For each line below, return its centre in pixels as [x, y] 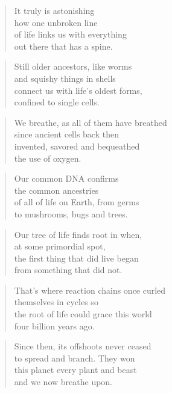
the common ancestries [56, 190]
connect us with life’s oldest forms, [78, 90]
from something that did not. [68, 270]
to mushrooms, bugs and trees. [71, 213]
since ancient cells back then [66, 134]
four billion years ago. [54, 325]
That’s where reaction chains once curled [90, 290]
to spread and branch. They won [75, 358]
